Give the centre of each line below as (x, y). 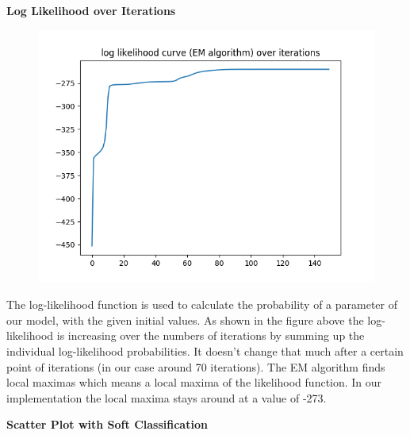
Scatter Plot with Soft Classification (107, 424)
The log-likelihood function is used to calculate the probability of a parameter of (202, 304)
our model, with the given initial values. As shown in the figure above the (185, 320)
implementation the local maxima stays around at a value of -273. (167, 397)
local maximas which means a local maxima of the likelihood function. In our (194, 382)
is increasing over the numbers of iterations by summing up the (211, 335)
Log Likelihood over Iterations (91, 10)
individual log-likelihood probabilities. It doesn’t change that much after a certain (205, 350)
